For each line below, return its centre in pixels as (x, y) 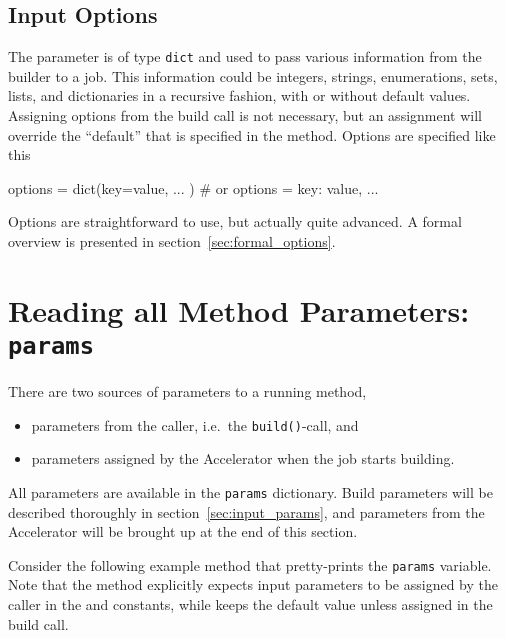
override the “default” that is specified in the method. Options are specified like (252, 134)
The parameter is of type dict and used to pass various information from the (245, 56)
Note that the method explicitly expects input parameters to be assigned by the (253, 584)
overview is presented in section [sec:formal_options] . (172, 241)
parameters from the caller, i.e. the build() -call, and (195, 424)
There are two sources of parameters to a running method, (187, 391)
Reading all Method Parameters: (239, 309)
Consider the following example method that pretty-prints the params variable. (250, 564)
